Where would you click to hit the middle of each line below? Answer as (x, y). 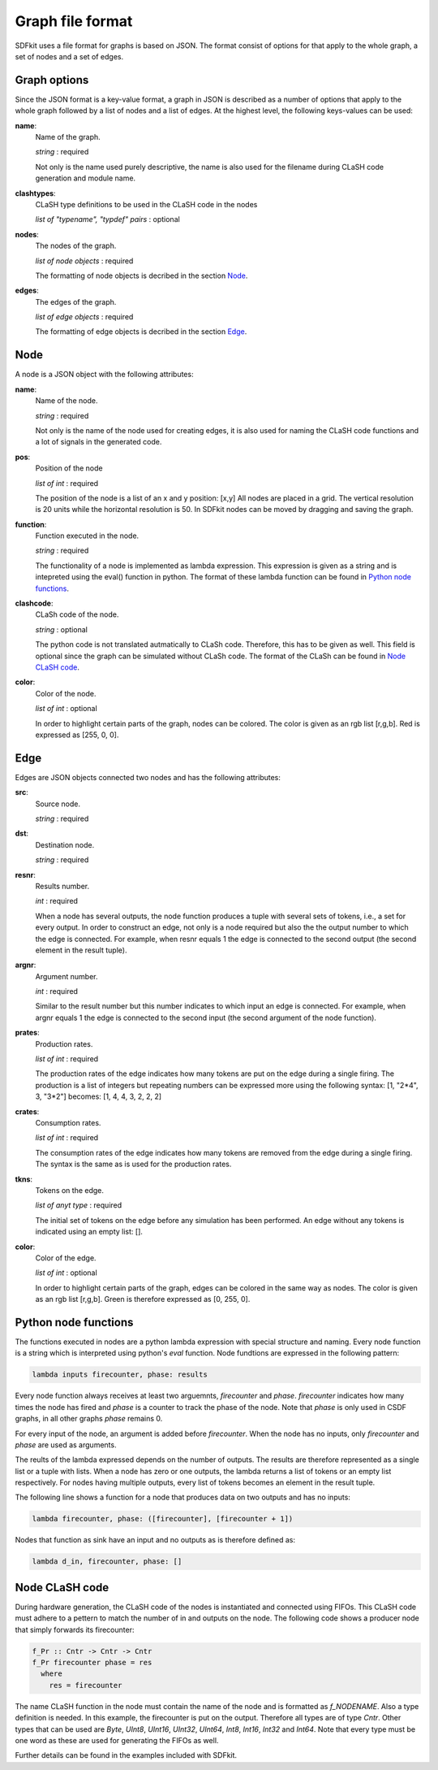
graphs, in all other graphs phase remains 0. (89, 1419)
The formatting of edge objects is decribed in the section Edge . (141, 332)
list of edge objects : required (84, 317)
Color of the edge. (66, 1258)
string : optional (62, 629)
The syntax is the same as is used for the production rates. (133, 1164)
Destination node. (65, 844)
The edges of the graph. (76, 302)
